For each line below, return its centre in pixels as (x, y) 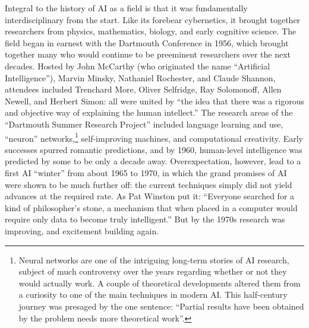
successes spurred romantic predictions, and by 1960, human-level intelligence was (154, 149)
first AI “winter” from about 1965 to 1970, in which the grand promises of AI (146, 172)
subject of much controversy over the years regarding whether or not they (153, 271)
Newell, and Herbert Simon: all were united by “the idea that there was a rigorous (154, 101)
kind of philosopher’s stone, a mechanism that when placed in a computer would (151, 207)
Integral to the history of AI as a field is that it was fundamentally (126, 8)
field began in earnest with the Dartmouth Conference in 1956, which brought (147, 42)
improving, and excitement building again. (82, 230)
